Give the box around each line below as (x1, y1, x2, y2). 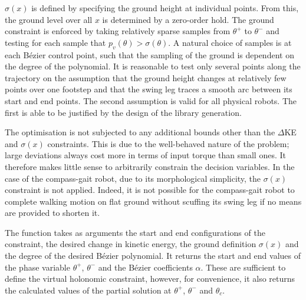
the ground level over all (5, 13, 93, 25)
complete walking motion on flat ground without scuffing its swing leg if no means (5, 195, 302, 207)
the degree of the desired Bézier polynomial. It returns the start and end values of (5, 249, 301, 262)
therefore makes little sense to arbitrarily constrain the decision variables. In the (5, 160, 295, 172)
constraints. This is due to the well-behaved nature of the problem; (47, 137, 289, 149)
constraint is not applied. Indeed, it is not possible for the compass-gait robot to (5, 184, 295, 196)
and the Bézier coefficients (98, 261, 193, 273)
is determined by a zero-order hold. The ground (102, 13, 274, 25)
